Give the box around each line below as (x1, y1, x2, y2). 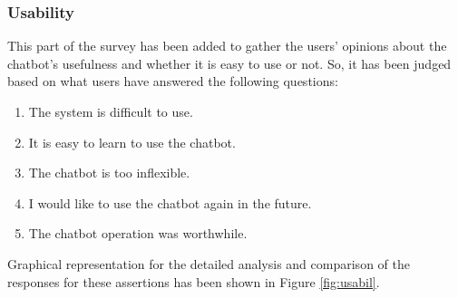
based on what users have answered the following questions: (7, 72, 338, 91)
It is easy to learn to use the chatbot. (28, 132, 236, 151)
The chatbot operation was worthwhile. (28, 224, 248, 243)
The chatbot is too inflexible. (28, 163, 190, 182)
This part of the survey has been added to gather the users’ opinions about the (7, 36, 447, 55)
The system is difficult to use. (28, 102, 193, 120)
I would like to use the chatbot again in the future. (28, 193, 312, 212)
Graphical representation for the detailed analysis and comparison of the (7, 254, 410, 273)
